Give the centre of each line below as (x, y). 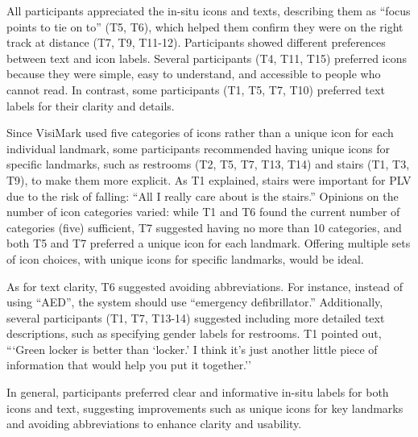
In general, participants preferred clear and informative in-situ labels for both (198, 392)
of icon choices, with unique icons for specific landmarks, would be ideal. (185, 258)
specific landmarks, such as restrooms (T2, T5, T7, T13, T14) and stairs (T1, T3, (208, 164)
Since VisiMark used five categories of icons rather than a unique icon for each (200, 133)
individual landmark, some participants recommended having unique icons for (199, 148)
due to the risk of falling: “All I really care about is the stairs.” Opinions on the (203, 196)
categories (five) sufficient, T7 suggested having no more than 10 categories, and (204, 227)
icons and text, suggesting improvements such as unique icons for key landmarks (205, 408)
